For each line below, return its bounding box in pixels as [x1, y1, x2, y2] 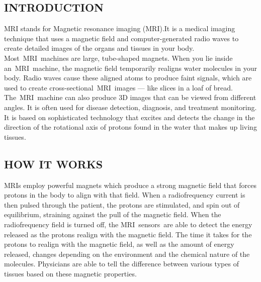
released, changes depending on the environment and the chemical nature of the [4, 248, 250, 259]
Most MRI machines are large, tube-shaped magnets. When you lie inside [4, 52, 233, 63]
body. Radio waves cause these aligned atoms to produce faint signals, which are [4, 72, 252, 83]
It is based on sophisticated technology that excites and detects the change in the [4, 112, 255, 122]
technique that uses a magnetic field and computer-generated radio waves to [4, 33, 239, 43]
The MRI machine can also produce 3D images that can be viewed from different [4, 92, 256, 103]
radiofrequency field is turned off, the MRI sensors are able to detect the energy [4, 219, 252, 229]
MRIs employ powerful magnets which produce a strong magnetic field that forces [4, 179, 256, 190]
